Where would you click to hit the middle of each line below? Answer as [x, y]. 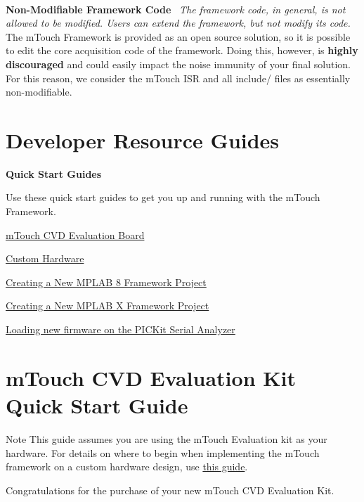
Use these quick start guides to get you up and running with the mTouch [163, 197]
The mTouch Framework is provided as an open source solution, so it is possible [178, 36]
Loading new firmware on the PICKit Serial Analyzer [121, 329]
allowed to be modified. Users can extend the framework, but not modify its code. [178, 23]
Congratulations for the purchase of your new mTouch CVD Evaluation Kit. [170, 490]
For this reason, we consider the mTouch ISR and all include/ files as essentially [178, 78]
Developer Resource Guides [143, 140]
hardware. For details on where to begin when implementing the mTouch [163, 452]
